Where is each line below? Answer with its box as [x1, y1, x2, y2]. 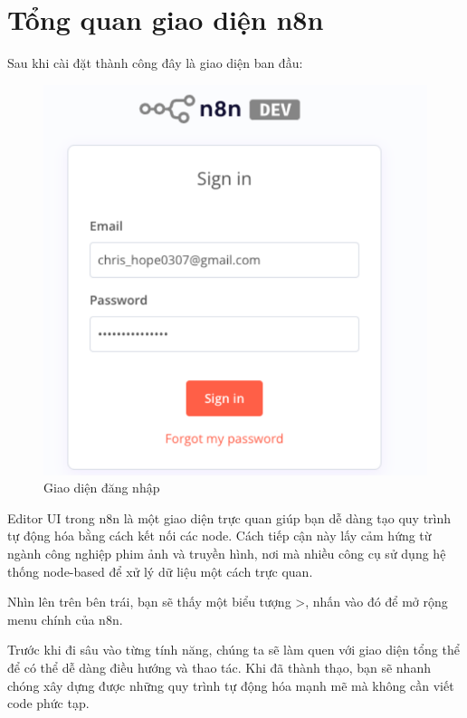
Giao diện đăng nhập [43, 478, 160, 497]
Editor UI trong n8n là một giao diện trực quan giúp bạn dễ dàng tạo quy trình [7, 508, 452, 527]
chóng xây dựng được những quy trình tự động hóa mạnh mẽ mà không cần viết [7, 675, 454, 694]
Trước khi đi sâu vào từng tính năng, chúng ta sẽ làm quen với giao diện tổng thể [7, 640, 460, 659]
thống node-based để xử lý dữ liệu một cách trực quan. [7, 561, 313, 580]
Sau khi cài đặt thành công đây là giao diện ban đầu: [7, 53, 303, 72]
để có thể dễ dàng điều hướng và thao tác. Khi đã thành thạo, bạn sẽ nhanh [7, 658, 431, 676]
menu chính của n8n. [7, 609, 123, 628]
